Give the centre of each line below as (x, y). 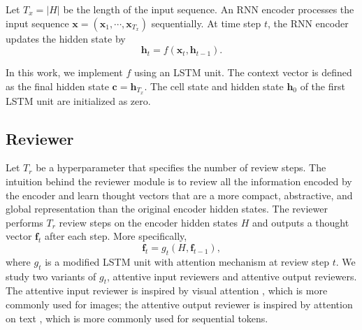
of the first (323, 86)
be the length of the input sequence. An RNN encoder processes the (209, 9)
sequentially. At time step (206, 23)
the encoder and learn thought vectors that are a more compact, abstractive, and (179, 195)
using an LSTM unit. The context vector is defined (243, 72)
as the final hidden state (57, 86)
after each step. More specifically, (116, 236)
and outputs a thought (301, 222)
